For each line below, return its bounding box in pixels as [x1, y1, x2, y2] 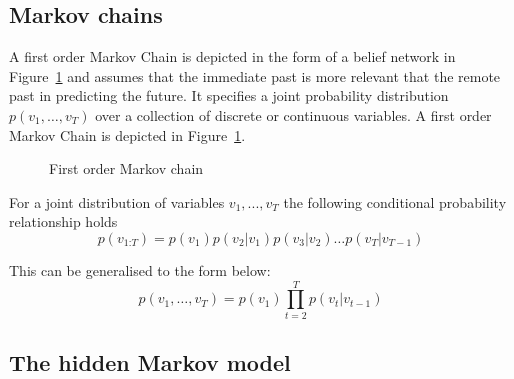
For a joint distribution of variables [9, 191, 225, 212]
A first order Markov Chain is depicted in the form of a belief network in [9, 46, 456, 67]
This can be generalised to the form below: [9, 259, 271, 280]
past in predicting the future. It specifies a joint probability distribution [9, 85, 449, 106]
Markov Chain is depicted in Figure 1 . [9, 124, 246, 145]
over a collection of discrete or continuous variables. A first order [95, 104, 492, 125]
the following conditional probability [283, 191, 507, 212]
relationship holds [9, 211, 118, 232]
